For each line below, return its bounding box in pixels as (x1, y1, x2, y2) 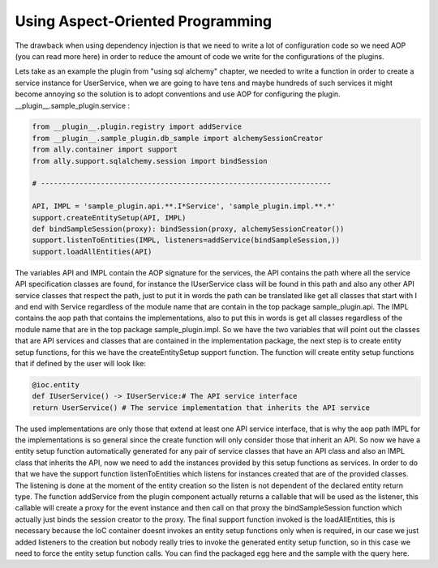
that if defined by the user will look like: (15, 358, 146, 368)
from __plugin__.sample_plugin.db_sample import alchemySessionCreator (32, 134, 324, 143)
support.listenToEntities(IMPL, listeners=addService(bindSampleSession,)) (32, 236, 341, 245)
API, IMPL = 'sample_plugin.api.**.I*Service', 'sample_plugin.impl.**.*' (32, 202, 337, 211)
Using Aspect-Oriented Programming (15, 12, 273, 30)
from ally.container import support (32, 145, 178, 154)
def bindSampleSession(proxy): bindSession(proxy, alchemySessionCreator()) (32, 224, 345, 233)
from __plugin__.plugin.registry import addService (32, 122, 243, 131)
